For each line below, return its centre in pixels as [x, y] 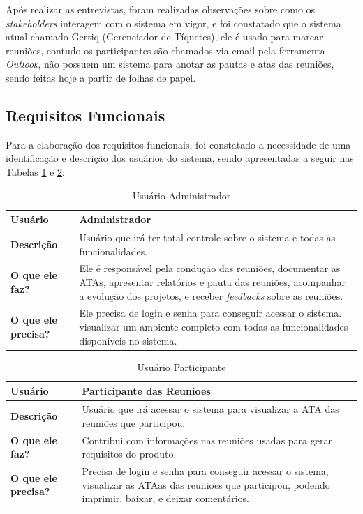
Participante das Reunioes [146, 391]
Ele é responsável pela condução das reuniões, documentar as [210, 268]
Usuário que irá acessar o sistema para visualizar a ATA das [210, 409]
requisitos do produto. [129, 454]
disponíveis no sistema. [128, 340]
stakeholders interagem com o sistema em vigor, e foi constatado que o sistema [173, 23]
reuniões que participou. [134, 422]
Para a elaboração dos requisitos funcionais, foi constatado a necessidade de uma [178, 144]
